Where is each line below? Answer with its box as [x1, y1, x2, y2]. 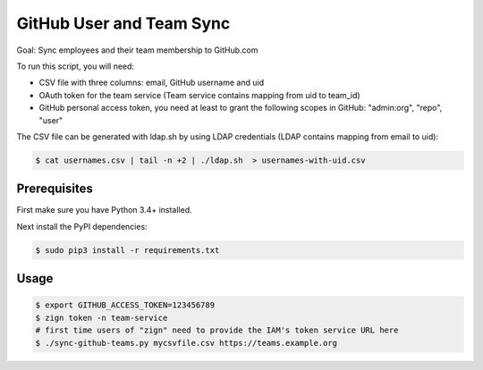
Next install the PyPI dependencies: [16, 221, 148, 231]
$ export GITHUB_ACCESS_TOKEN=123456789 [35, 300, 215, 310]
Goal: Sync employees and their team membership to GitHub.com [16, 45, 258, 55]
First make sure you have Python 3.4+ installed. [16, 205, 192, 215]
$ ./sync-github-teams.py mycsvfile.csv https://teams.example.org [35, 338, 338, 348]
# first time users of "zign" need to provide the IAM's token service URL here [35, 325, 399, 335]
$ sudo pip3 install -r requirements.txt [35, 245, 220, 255]
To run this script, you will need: [16, 61, 134, 71]
